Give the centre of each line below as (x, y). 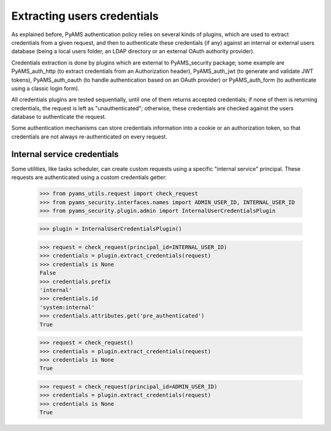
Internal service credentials (65, 154)
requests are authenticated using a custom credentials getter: (89, 177)
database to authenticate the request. (59, 117)
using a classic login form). (45, 88)
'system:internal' (67, 307)
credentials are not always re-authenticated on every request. (89, 136)
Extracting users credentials (85, 16)
